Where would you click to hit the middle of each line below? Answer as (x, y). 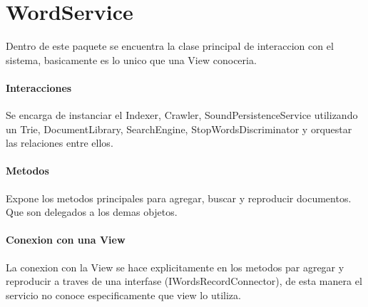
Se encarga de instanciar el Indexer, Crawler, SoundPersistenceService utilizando (182, 115)
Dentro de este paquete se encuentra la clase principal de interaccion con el (170, 46)
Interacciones (39, 87)
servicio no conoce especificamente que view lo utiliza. (123, 295)
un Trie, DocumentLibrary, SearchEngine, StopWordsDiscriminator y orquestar (179, 129)
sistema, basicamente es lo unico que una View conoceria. (131, 59)
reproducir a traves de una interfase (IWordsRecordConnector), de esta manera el (184, 281)
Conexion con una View (66, 240)
